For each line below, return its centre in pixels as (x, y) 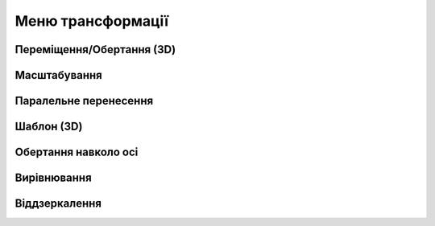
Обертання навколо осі (77, 152)
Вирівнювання (53, 178)
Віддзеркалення (58, 204)
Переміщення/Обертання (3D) (95, 49)
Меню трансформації (92, 21)
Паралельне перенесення (84, 101)
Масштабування (58, 75)
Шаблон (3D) (49, 127)
